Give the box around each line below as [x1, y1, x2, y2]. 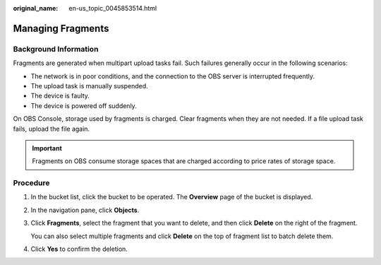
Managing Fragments [13, 22, 109, 35]
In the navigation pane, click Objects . [30, 206, 140, 214]
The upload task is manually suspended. [30, 81, 148, 90]
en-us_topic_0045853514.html [68, 4, 157, 12]
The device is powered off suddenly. [30, 101, 137, 110]
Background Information [13, 44, 99, 54]
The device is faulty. [30, 92, 90, 100]
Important [32, 143, 63, 152]
